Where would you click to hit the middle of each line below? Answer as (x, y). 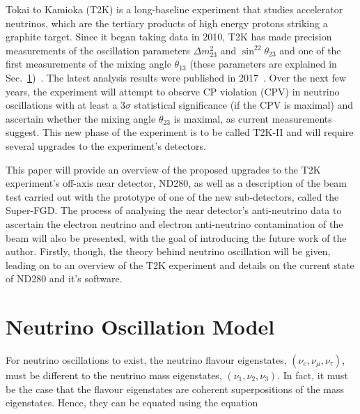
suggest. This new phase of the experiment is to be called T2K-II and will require (180, 132)
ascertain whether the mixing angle (81, 118)
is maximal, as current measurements (253, 118)
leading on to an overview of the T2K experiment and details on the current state (180, 264)
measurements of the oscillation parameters (98, 50)
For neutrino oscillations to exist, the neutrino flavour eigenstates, (146, 360)
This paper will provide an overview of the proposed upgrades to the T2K (163, 169)
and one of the (310, 50)
